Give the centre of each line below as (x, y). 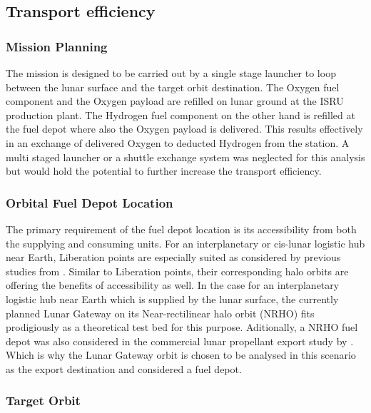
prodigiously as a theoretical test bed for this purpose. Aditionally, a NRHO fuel (182, 327)
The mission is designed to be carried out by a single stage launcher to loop (171, 73)
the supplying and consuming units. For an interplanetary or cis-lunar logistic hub (185, 243)
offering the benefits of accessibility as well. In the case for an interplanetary (173, 285)
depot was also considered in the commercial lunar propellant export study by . (180, 341)
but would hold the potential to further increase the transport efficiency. (164, 171)
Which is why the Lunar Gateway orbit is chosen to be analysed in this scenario (181, 355)
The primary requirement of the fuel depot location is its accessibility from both (181, 229)
